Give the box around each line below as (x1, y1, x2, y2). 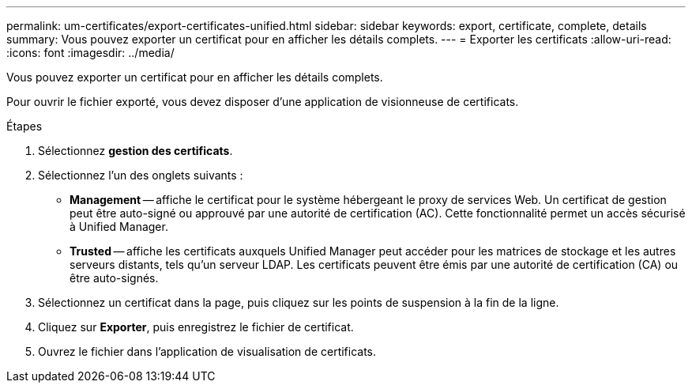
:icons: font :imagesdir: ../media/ (6, 46, 175, 59)
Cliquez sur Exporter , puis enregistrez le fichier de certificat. (38, 320, 354, 334)
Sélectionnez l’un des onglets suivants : (38, 168, 243, 182)
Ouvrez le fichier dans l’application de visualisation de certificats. (38, 345, 377, 358)
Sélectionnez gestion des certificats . (38, 144, 233, 157)
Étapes (6, 119, 43, 133)
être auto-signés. (70, 271, 159, 285)
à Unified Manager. (70, 220, 168, 233)
